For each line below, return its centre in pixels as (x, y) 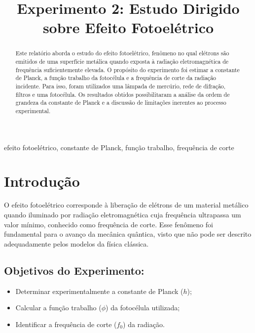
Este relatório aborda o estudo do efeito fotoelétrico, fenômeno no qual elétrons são (122, 53)
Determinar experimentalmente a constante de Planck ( (99, 291)
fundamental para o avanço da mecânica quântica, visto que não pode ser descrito (128, 234)
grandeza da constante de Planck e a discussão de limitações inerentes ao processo (121, 103)
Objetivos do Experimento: (74, 270)
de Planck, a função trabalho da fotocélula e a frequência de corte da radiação (116, 78)
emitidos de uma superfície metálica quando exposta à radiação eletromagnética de (122, 62)
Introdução (42, 181)
